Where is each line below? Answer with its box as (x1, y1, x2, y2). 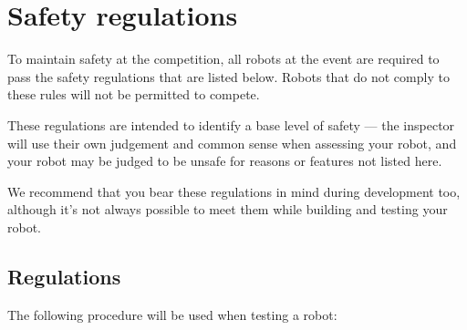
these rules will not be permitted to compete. (7, 85, 260, 104)
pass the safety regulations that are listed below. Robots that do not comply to (7, 67, 450, 86)
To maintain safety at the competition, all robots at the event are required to (7, 49, 440, 68)
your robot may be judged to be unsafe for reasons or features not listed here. (7, 151, 442, 170)
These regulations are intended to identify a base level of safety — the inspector (7, 115, 455, 134)
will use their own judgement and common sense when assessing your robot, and (7, 133, 457, 152)
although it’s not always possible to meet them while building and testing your (7, 200, 448, 219)
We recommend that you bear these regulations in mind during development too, (7, 181, 461, 201)
